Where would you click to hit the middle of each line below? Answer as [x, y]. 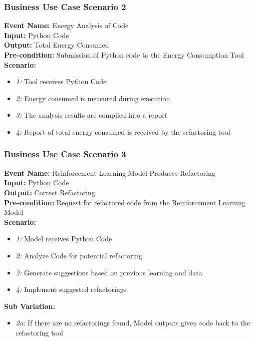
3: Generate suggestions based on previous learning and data [109, 272]
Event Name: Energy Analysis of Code [66, 25]
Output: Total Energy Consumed [57, 45]
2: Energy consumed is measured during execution [93, 98]
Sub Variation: [30, 306]
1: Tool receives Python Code [61, 81]
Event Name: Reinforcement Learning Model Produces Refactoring [110, 173]
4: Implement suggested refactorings [71, 289]
